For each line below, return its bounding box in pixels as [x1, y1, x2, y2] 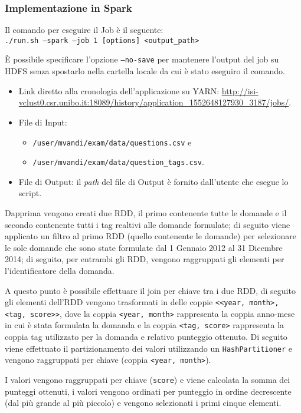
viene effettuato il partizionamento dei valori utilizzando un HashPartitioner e [5, 342, 293, 354]
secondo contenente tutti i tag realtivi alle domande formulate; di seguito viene [5, 218, 290, 230]
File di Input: [18, 115, 67, 128]
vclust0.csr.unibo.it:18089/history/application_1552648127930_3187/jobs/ [18, 96, 289, 108]
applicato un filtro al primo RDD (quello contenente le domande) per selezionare [5, 230, 296, 242]
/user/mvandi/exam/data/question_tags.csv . [32, 156, 204, 168]
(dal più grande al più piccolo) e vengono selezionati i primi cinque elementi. [5, 397, 282, 409]
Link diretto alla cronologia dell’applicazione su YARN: [18, 84, 220, 97]
